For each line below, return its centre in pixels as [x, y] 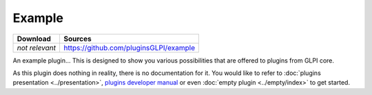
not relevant [37, 47]
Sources [77, 39]
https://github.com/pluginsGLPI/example [129, 47]
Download [34, 39]
